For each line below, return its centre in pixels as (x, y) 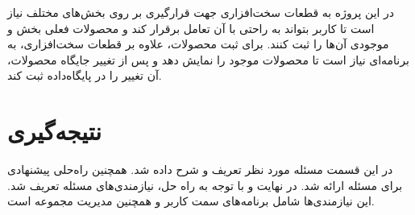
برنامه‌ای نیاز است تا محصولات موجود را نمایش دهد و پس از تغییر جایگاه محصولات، (208, 59)
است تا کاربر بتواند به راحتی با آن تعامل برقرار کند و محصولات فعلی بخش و (191, 28)
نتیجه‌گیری (54, 131)
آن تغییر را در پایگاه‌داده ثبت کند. (85, 75)
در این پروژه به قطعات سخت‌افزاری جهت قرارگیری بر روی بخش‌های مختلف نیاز (201, 12)
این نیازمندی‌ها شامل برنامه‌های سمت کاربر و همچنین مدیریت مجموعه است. (191, 201)
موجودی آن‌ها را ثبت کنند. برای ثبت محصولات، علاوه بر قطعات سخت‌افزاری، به (198, 44)
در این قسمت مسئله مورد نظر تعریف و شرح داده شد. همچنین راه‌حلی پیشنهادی (200, 170)
